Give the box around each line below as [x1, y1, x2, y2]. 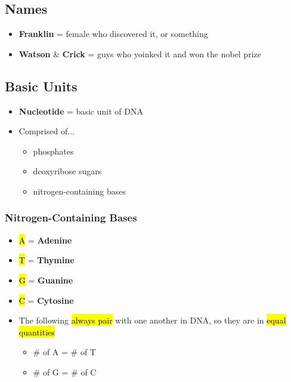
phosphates [33, 144, 74, 157]
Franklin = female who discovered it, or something [18, 27, 208, 40]
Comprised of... [18, 125, 75, 137]
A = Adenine [18, 233, 72, 246]
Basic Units [5, 76, 78, 95]
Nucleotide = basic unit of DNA [18, 104, 143, 117]
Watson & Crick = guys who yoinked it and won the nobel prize [18, 47, 262, 60]
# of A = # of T [33, 346, 96, 358]
